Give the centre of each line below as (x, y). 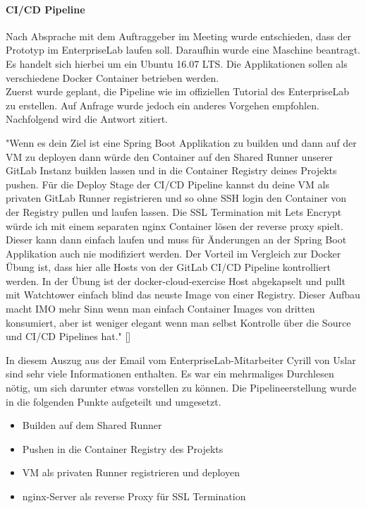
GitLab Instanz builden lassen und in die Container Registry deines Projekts (171, 170)
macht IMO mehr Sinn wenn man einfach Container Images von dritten (160, 309)
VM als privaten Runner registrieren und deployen (131, 472)
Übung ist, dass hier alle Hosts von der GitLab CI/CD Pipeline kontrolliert (168, 267)
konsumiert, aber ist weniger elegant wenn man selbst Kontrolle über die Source (178, 322)
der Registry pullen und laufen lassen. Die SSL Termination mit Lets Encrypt (174, 211)
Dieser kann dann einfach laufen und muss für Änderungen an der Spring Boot (176, 240)
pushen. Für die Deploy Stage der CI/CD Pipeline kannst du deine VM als (167, 184)
